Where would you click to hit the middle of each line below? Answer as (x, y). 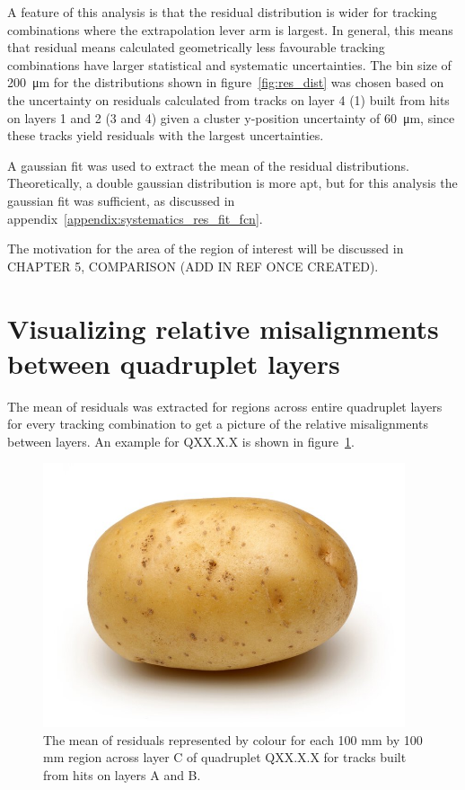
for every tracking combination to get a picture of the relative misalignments (218, 424)
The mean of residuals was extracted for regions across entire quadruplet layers (225, 406)
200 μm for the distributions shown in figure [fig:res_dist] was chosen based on (226, 82)
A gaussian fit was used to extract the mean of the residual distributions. (208, 165)
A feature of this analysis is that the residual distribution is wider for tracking (222, 12)
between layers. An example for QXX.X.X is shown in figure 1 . (181, 441)
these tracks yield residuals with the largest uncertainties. (166, 135)
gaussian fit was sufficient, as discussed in (121, 200)
